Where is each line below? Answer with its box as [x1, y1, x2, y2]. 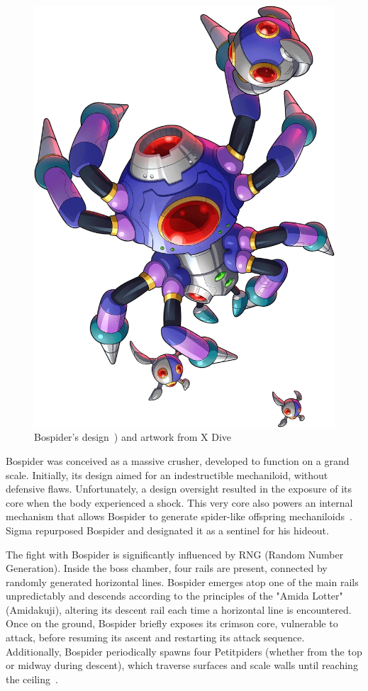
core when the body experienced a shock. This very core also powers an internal [6, 495, 353, 510]
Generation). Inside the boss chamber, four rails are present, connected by [6, 561, 328, 575]
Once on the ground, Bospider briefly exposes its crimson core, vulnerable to [6, 616, 338, 631]
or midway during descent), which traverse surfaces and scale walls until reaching [6, 658, 358, 673]
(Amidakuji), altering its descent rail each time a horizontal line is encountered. [6, 602, 352, 617]
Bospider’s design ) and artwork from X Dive [34, 429, 232, 444]
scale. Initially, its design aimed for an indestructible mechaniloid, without [6, 467, 328, 482]
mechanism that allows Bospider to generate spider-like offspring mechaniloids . [6, 509, 352, 524]
